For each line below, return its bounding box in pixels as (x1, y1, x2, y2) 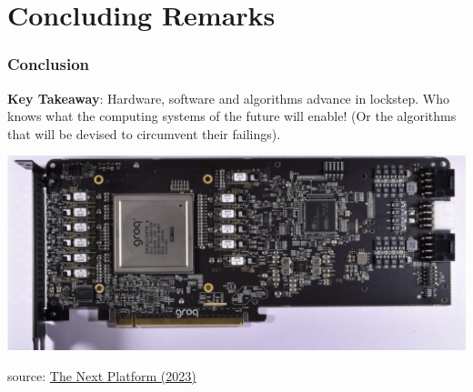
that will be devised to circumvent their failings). (7, 124, 281, 143)
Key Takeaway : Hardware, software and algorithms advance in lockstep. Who (7, 88, 450, 107)
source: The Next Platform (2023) (7, 367, 196, 386)
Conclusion (7, 53, 89, 75)
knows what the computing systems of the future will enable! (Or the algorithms (7, 106, 457, 126)
